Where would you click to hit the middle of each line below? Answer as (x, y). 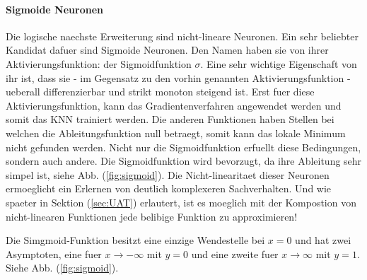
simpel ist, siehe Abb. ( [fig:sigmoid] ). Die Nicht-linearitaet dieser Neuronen (168, 174)
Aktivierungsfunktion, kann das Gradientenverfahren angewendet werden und (174, 105)
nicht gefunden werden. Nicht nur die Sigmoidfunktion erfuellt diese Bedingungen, (183, 147)
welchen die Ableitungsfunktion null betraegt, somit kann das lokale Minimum (176, 133)
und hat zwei (323, 240)
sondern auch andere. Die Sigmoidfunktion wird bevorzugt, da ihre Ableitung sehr (184, 161)
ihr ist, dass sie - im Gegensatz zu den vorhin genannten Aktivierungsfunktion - (178, 77)
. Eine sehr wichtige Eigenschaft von (279, 63)
